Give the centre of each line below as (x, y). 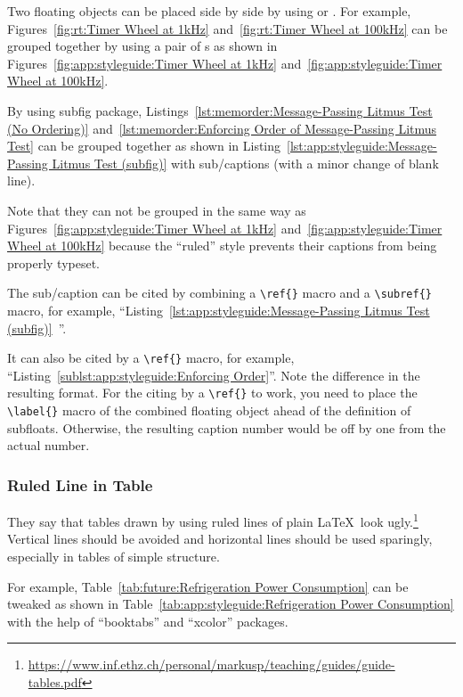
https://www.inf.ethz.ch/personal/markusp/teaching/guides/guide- (211, 664)
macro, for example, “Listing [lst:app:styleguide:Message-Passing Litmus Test (219, 310)
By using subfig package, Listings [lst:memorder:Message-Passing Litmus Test (220, 110)
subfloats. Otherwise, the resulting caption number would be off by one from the (227, 427)
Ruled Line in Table (80, 484)
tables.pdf (55, 681)
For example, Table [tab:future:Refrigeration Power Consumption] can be (208, 586)
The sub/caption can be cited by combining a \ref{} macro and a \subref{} (219, 293)
